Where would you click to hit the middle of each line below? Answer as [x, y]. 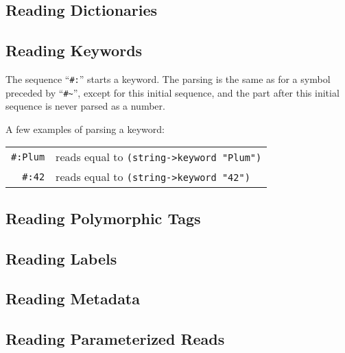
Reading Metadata [73, 299]
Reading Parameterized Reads [115, 339]
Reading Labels [61, 258]
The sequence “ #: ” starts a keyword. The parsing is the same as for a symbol [168, 78]
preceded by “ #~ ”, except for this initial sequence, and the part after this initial [172, 92]
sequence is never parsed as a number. [85, 106]
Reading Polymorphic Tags [103, 218]
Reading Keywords [74, 50]
